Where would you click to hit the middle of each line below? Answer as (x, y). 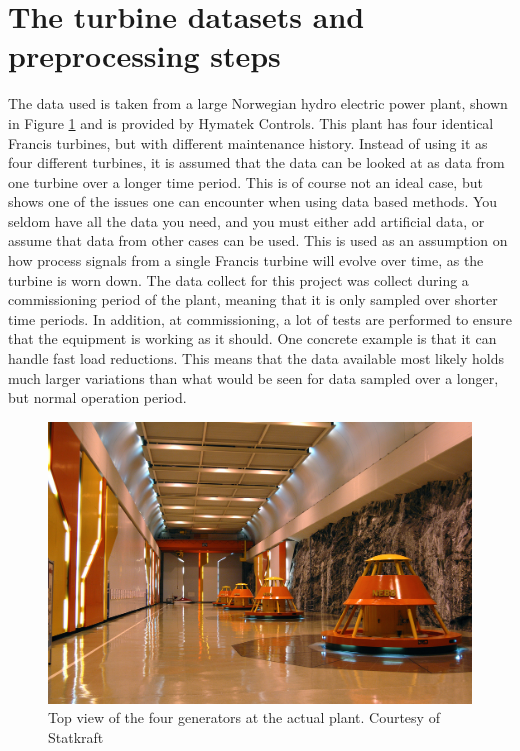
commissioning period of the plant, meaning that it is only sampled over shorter (253, 299)
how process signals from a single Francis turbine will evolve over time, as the (246, 260)
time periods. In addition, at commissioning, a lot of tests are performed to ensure (260, 318)
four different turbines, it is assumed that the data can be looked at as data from (256, 162)
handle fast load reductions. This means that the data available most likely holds (256, 358)
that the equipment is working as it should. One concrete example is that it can (252, 338)
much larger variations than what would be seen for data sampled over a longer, (253, 377)
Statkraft (76, 736)
